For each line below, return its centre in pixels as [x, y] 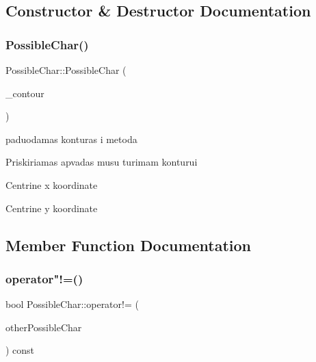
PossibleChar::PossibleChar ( [66, 70]
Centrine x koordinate [52, 184]
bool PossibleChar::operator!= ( [72, 304]
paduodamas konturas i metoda [71, 139]
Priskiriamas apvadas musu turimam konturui [102, 162]
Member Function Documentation [129, 245]
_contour [25, 93]
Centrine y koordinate [52, 208]
